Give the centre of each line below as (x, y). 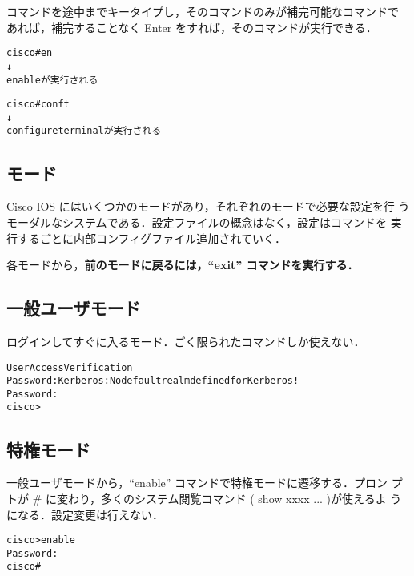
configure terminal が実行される (84, 131)
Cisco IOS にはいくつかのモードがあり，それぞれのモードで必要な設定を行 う (208, 206)
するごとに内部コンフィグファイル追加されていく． (151, 238)
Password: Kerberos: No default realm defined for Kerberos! (153, 381)
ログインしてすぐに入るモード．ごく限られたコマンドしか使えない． (186, 341)
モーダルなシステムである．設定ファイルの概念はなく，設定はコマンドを (197, 222)
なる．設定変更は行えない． (90, 514)
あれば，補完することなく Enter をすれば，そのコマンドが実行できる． (192, 27)
